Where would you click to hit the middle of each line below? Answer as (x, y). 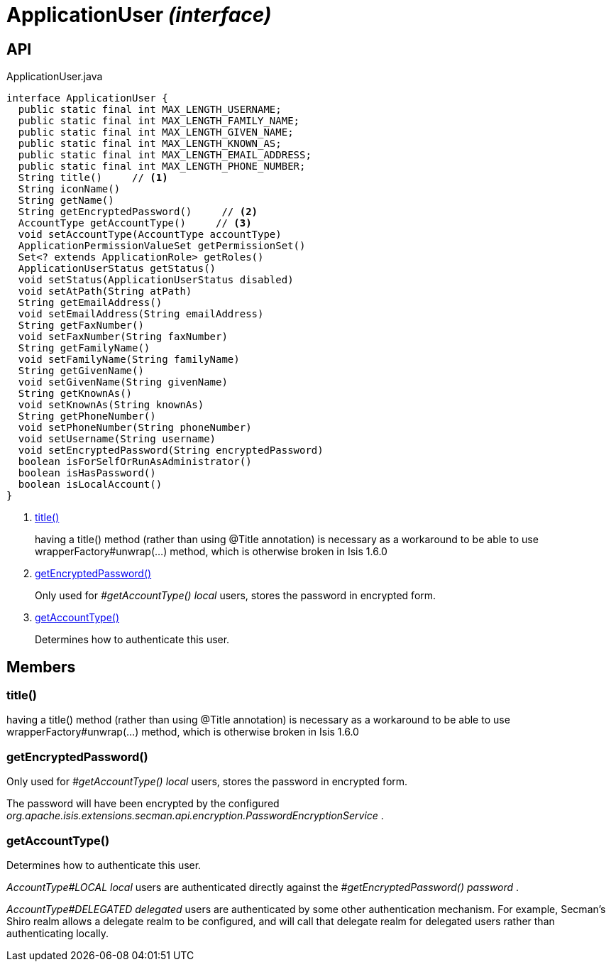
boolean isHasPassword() (87, 473)
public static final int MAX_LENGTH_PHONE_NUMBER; (162, 166)
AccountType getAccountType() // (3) (135, 223)
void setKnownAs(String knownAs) (111, 405)
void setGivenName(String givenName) (123, 382)
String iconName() (69, 189)
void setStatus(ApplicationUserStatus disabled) (156, 280)
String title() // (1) (93, 178)
